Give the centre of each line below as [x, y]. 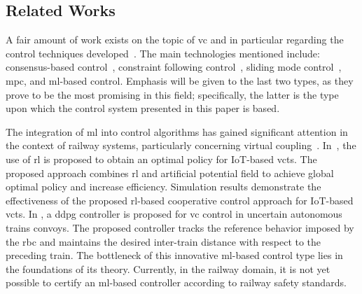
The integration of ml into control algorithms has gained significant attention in [177, 131]
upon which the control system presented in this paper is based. [143, 108]
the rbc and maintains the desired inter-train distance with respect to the [163, 241]
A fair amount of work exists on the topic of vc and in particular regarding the [175, 40]
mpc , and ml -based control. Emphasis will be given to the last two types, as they [180, 80]
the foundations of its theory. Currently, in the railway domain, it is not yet [168, 268]
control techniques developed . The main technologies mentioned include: [163, 53]
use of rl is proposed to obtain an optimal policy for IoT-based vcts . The [161, 159]
